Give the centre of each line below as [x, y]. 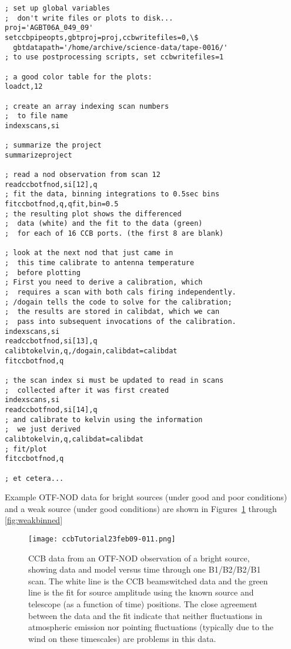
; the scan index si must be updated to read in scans [114, 380]
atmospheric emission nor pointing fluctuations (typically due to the [151, 627]
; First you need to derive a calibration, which [104, 282]
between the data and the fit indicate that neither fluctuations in [145, 615]
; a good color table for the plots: [78, 77]
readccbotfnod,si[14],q [51, 409]
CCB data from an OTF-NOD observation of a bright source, [139, 558]
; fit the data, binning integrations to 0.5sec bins [112, 194]
